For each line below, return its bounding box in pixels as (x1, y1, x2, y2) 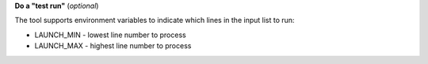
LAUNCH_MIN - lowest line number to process (34, 30, 186, 40)
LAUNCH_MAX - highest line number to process (34, 41, 192, 51)
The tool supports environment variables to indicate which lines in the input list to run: (14, 16, 295, 25)
